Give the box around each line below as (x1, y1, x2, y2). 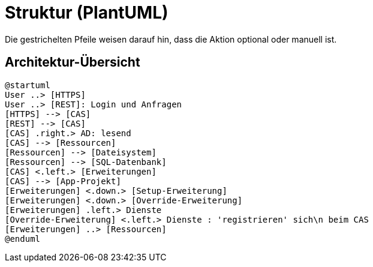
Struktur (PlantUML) (5, 2, 169, 23)
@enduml (5, 233, 41, 244)
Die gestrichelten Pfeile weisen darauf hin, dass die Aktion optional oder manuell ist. (5, 34, 337, 44)
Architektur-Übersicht (5, 55, 140, 70)
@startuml (5, 80, 50, 90)
